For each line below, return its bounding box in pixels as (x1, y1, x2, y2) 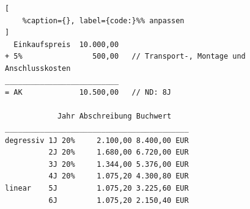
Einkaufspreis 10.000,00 (13, 40, 119, 49)
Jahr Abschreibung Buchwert (57, 112, 172, 121)
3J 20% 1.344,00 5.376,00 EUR (48, 159, 189, 169)
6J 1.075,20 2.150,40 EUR (48, 196, 189, 205)
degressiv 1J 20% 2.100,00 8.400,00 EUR (5, 136, 189, 145)
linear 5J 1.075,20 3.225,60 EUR (5, 183, 189, 193)
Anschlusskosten (5, 64, 71, 73)
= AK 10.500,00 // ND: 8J (5, 88, 172, 97)
